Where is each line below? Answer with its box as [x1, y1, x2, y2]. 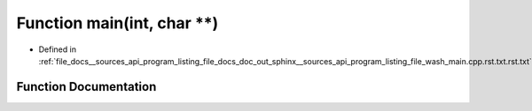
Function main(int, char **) [16, 13, 219, 33]
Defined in [38, 44, 77, 55]
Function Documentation [16, 79, 157, 94]
